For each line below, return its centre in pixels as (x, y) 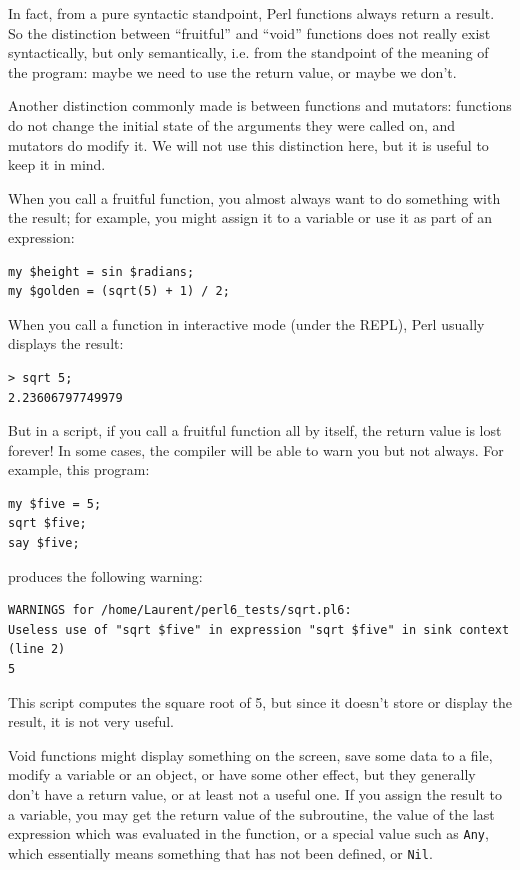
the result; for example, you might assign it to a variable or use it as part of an (250, 217)
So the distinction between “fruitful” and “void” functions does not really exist (249, 32)
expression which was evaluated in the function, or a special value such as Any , (248, 833)
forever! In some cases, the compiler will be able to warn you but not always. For (256, 449)
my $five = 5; (55, 503)
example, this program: (79, 469)
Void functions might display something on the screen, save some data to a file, (250, 754)
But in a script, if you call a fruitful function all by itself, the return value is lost (255, 430)
